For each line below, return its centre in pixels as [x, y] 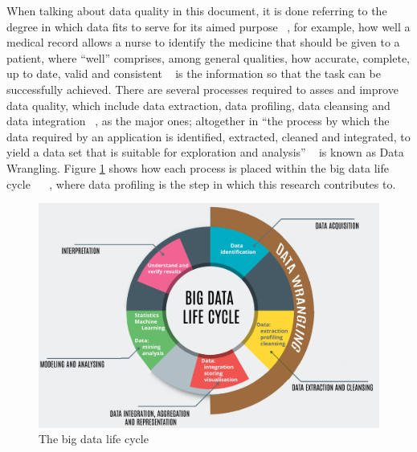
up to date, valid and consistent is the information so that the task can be [194, 73]
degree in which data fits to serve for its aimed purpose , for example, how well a [208, 26]
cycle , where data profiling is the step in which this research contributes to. [201, 183]
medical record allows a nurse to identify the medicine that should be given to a [203, 42]
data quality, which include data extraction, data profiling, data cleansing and [198, 105]
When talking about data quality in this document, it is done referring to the [197, 10]
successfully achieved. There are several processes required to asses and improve [202, 89]
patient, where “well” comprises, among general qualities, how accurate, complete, [208, 57]
